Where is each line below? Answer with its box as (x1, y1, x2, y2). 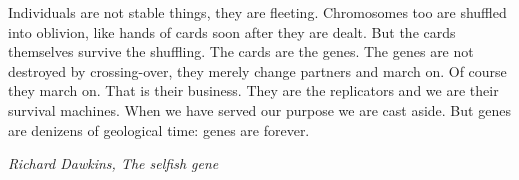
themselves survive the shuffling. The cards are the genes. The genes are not (8, 41, 474, 62)
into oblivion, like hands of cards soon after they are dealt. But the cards (8, 21, 456, 42)
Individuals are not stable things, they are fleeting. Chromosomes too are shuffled (8, 2, 507, 22)
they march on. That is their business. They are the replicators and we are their (8, 80, 499, 101)
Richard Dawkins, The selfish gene (8, 153, 219, 174)
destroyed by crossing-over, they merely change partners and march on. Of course (8, 60, 507, 81)
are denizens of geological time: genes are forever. (8, 119, 310, 140)
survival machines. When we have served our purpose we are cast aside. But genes (8, 99, 511, 120)
